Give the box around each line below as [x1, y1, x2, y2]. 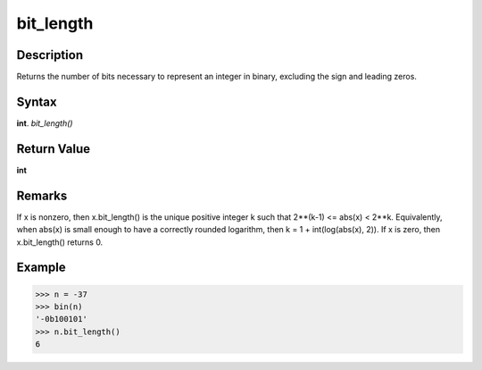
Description [16, 47, 84, 63]
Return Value [16, 141, 91, 156]
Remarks [16, 188, 68, 203]
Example [16, 260, 66, 275]
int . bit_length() [16, 117, 73, 129]
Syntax [16, 94, 57, 109]
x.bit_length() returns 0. [16, 237, 104, 248]
